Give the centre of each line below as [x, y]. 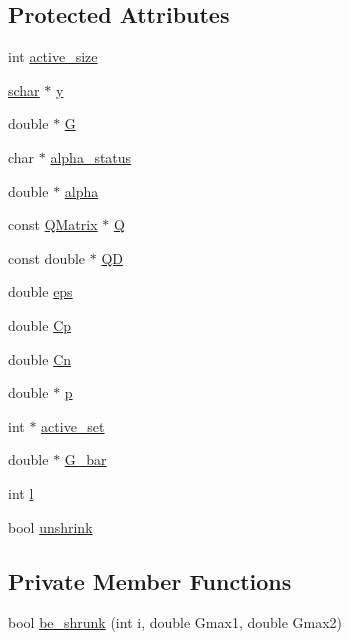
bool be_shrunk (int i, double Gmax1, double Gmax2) [175, 622]
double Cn [40, 358]
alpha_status [91, 156]
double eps [40, 291]
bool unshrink [50, 526]
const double [47, 257]
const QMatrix [53, 224]
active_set [73, 425]
